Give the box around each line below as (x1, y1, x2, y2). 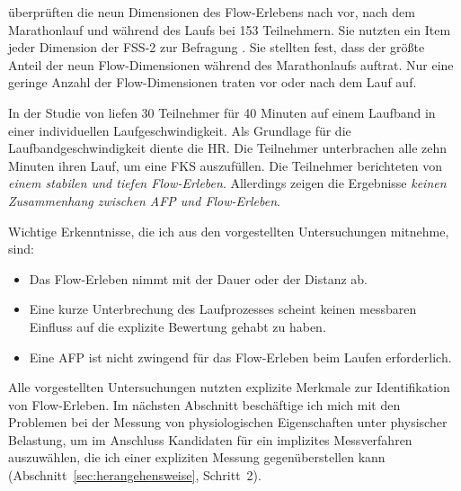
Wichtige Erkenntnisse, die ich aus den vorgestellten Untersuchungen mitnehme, (8, 221, 449, 240)
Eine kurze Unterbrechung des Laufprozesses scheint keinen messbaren (29, 299, 417, 318)
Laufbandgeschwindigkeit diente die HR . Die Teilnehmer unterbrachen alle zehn (8, 138, 448, 157)
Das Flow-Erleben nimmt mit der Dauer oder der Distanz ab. (29, 269, 368, 288)
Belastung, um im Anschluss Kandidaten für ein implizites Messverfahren (8, 430, 412, 449)
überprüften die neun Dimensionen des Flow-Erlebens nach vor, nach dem (8, 3, 415, 21)
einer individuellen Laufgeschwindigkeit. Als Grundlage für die (8, 121, 351, 139)
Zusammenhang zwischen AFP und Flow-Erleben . (8, 191, 280, 210)
